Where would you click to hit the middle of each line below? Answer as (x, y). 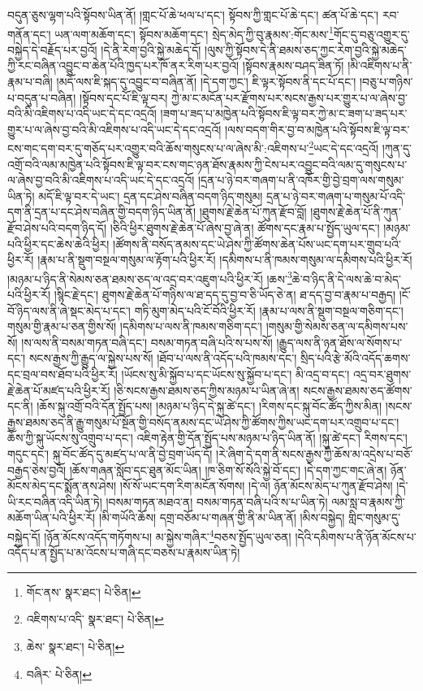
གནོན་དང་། (29, 34)
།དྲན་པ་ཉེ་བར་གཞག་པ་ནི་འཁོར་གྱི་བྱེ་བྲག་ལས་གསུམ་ (301, 180)
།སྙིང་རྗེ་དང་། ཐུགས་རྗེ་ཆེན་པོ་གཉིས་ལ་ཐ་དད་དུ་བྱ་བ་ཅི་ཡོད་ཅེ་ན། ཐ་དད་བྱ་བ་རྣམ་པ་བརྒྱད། (224, 295)
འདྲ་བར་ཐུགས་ (382, 374)
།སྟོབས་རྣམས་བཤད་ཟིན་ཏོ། (293, 65)
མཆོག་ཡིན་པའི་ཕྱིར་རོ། (52, 517)
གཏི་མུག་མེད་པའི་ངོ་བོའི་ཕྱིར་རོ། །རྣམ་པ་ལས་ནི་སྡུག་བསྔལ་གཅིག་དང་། (269, 310)
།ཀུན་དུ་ (397, 148)
